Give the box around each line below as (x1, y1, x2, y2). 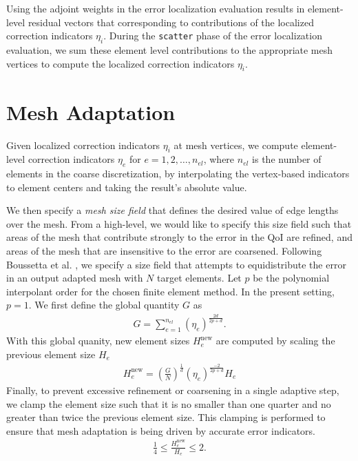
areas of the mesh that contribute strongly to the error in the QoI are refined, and (6, 230, 352, 244)
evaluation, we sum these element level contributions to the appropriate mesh (6, 42, 333, 57)
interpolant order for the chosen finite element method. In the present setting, (6, 284, 335, 298)
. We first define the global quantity (28, 297, 180, 312)
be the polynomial (253, 271, 330, 285)
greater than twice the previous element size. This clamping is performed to (6, 410, 326, 424)
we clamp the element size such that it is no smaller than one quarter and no (6, 396, 331, 411)
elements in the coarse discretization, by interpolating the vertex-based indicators (6, 166, 350, 181)
